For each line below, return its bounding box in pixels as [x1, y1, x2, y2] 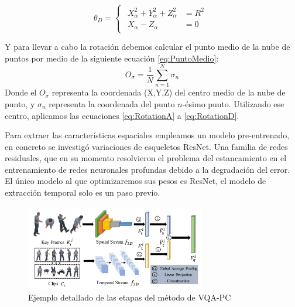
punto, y [5, 97, 35, 110]
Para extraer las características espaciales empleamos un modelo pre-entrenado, [5, 129, 290, 141]
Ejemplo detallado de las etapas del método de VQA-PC [28, 291, 231, 303]
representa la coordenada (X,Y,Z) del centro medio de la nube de [52, 86, 286, 98]
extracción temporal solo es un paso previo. [5, 186, 160, 199]
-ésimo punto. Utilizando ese [182, 97, 284, 110]
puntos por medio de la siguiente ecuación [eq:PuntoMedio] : [5, 52, 219, 64]
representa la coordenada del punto [49, 97, 175, 110]
